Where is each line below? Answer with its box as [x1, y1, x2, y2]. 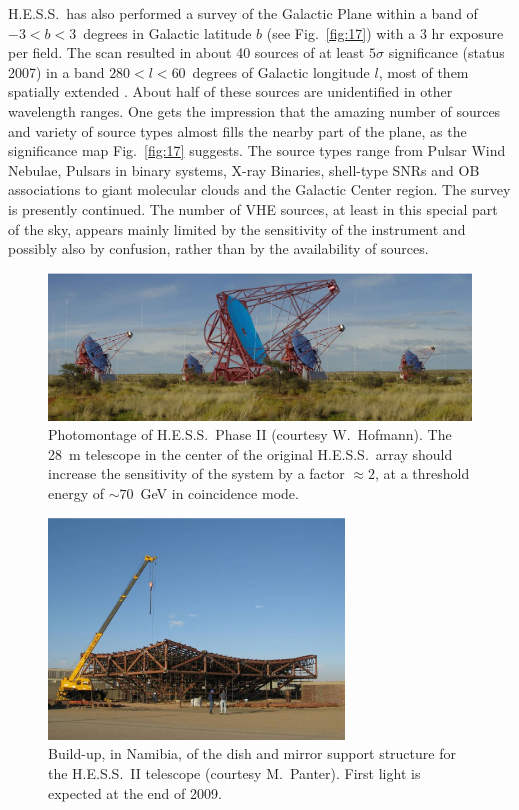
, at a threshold [375, 463, 470, 484]
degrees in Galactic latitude [83, 22, 252, 43]
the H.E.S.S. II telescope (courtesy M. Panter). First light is [48, 762, 421, 783]
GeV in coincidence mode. [140, 482, 299, 503]
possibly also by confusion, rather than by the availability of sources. [8, 238, 429, 259]
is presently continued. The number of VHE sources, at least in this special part [8, 198, 498, 219]
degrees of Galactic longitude [192, 61, 370, 82]
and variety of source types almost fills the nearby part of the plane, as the [8, 120, 467, 141]
